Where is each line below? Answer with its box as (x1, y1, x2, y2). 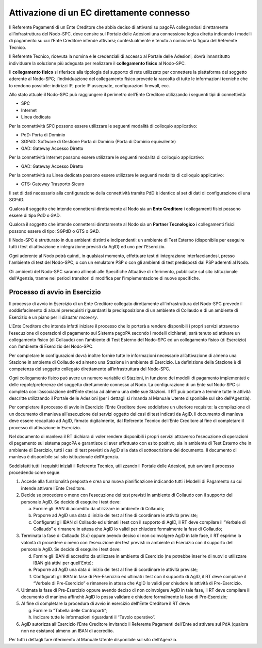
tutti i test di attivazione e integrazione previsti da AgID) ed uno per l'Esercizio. (9, 244, 166, 250)
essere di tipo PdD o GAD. (9, 212, 61, 218)
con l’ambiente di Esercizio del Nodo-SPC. (9, 343, 94, 349)
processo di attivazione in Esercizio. (9, 424, 81, 430)
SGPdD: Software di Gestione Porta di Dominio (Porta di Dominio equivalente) (21, 139, 176, 145)
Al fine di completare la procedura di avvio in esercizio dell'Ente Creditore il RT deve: (21, 600, 191, 606)
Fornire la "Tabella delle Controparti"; (33, 607, 108, 613)
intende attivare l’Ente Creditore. (21, 485, 86, 491)
